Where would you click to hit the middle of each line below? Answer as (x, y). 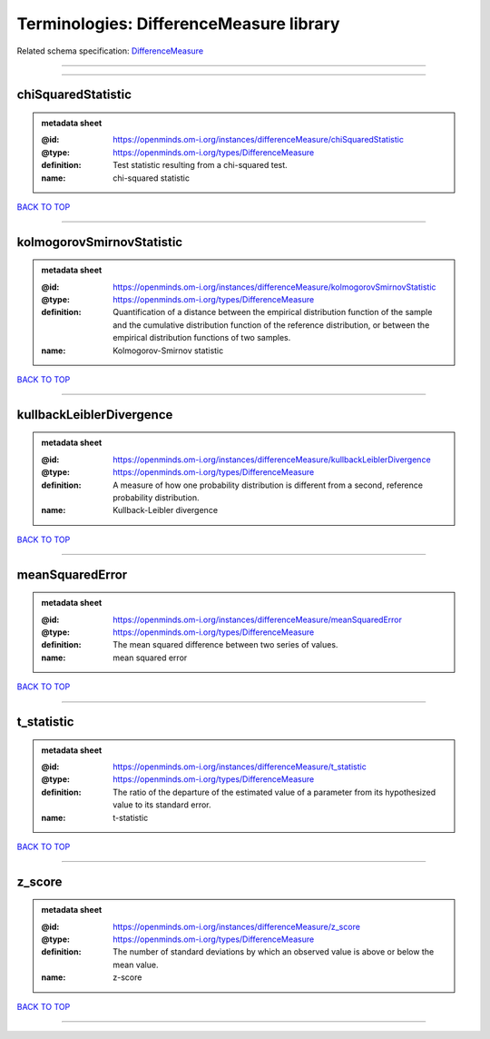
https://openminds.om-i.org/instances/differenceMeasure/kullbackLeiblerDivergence (272, 460)
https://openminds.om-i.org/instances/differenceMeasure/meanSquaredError (258, 619)
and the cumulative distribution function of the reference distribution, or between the (271, 325)
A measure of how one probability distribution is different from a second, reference (268, 485)
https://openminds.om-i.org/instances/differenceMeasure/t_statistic (240, 767)
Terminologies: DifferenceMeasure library (178, 24)
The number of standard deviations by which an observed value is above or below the (274, 952)
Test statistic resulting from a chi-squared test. (200, 165)
